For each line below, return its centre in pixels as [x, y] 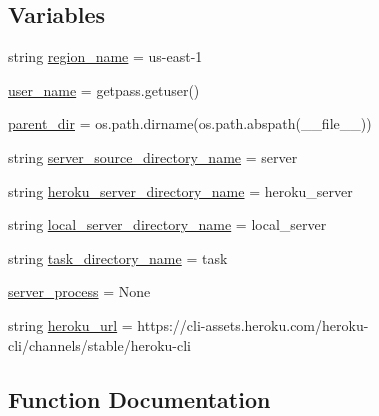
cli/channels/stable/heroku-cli [99, 344]
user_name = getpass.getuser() [104, 89]
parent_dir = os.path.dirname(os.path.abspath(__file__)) [190, 123]
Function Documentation [139, 398]
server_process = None [79, 291]
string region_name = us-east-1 [105, 56]
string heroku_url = [70, 324]
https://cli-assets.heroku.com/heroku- [253, 324]
